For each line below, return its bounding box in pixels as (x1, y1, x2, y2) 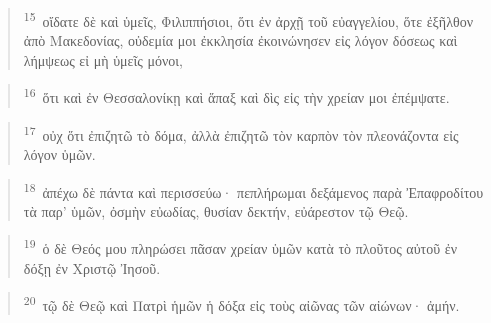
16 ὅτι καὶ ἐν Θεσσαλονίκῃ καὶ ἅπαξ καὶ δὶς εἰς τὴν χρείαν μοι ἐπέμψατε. (23, 84, 450, 108)
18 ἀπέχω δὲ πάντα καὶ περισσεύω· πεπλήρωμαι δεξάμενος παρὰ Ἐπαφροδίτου (23, 178, 484, 202)
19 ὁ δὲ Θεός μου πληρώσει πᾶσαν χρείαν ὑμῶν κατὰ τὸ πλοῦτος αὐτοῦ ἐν (23, 235, 458, 259)
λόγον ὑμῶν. (23, 143, 96, 164)
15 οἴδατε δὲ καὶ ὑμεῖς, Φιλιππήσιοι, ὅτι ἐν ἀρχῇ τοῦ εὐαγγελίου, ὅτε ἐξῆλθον (23, 8, 473, 31)
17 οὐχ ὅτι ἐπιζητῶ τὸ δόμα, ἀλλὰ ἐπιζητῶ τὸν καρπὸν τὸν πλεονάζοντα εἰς (23, 121, 459, 145)
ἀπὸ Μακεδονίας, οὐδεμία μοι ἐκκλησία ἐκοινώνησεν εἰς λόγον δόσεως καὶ (23, 30, 458, 51)
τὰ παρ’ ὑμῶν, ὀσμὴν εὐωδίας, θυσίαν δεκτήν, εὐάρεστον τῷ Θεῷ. (23, 200, 409, 221)
